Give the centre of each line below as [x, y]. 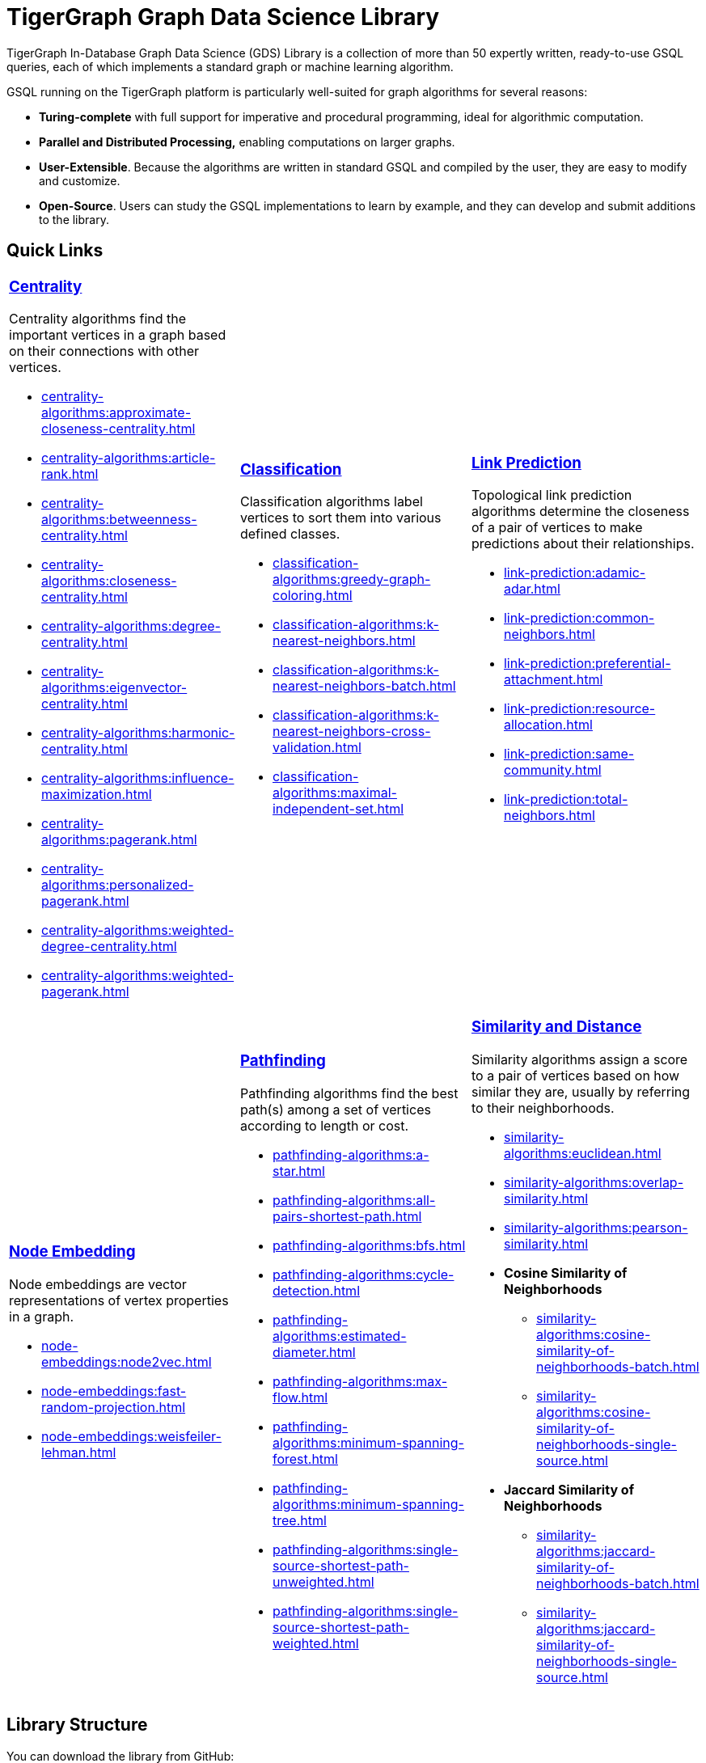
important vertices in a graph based [118, 335]
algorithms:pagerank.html [119, 840]
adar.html [532, 589]
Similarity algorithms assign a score [579, 1060]
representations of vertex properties [119, 1301]
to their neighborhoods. [543, 1108]
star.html [298, 1171]
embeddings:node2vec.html [127, 1362]
